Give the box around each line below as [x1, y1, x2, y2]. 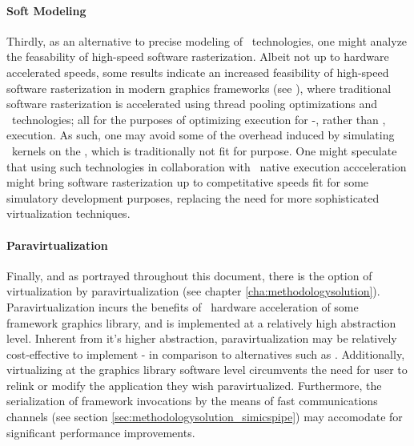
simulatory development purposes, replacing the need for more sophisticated [6, 189, 380, 206]
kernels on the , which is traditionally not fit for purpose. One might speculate [11, 142, 397, 159]
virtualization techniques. [6, 205, 131, 222]
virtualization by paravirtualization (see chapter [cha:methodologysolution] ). [6, 283, 380, 299]
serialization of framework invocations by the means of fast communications [6, 392, 378, 409]
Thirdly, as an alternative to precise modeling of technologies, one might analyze [6, 32, 408, 49]
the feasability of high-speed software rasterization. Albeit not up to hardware [6, 48, 389, 65]
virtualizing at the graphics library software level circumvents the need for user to [6, 361, 408, 378]
